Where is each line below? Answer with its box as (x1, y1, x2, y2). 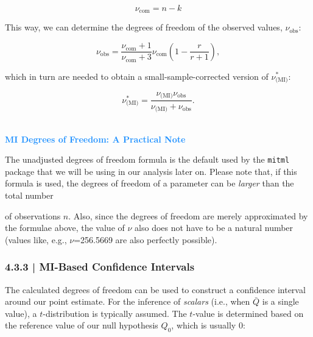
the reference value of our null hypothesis (5, 319, 158, 332)
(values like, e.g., (5, 233, 67, 246)
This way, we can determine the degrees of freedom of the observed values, (5, 21, 283, 34)
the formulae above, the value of (5, 221, 125, 234)
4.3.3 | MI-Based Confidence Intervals (5, 259, 195, 274)
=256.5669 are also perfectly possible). (74, 233, 217, 246)
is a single (262, 295, 299, 308)
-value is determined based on (192, 307, 304, 319)
